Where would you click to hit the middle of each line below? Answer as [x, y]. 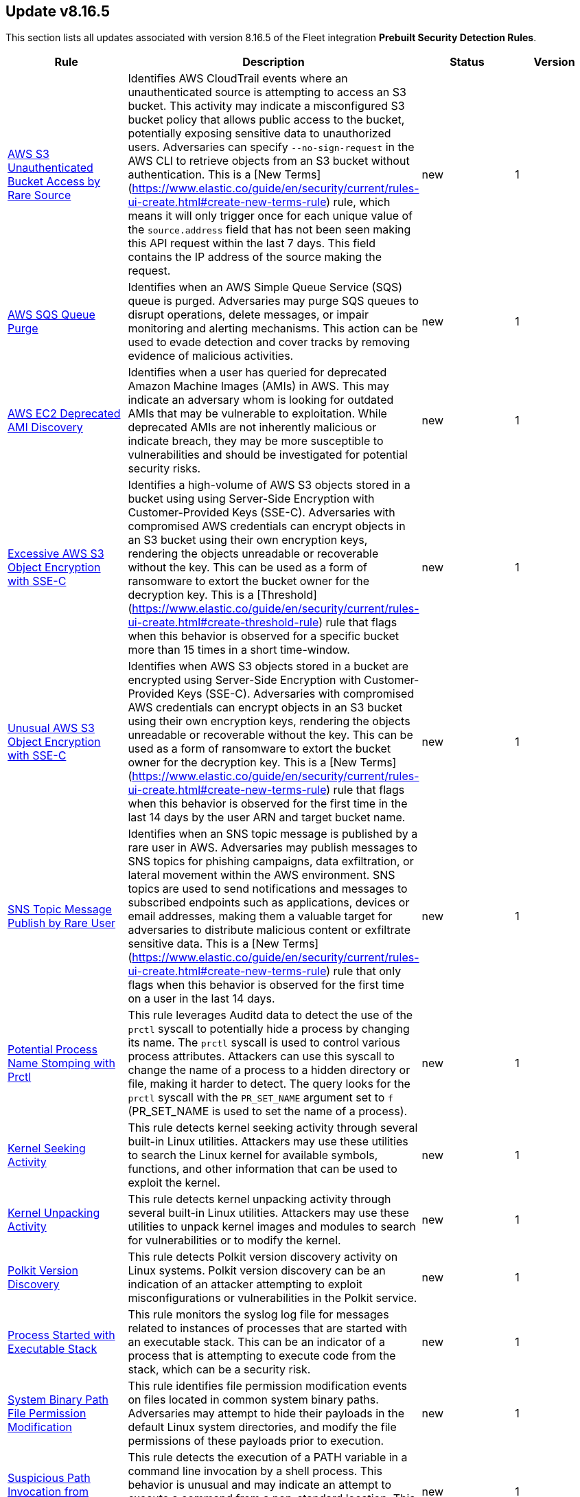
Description [274, 62]
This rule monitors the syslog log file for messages [258, 1315]
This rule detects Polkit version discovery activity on [263, 1257]
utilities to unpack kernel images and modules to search [272, 1227]
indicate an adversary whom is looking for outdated [261, 400]
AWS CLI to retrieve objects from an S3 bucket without [269, 161]
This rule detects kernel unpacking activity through [259, 1199]
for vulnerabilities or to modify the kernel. [234, 1241]
